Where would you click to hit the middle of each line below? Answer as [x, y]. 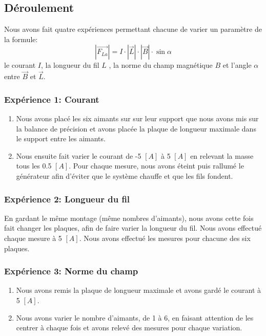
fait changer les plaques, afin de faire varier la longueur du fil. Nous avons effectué [133, 228]
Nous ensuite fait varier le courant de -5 [79, 155]
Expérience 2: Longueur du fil [67, 199]
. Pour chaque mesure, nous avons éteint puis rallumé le [156, 166]
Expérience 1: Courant [52, 99]
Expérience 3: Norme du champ [71, 271]
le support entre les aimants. [61, 138]
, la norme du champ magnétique [161, 65]
